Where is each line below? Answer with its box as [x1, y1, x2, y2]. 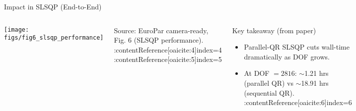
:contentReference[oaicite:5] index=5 [114, 54, 222, 64]
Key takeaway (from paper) [232, 25, 316, 35]
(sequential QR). [244, 87, 294, 98]
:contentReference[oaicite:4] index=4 [114, 44, 222, 55]
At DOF [244, 68, 270, 78]
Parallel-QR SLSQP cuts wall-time [244, 42, 350, 52]
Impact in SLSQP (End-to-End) [4, 1, 102, 11]
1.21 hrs [304, 68, 329, 78]
